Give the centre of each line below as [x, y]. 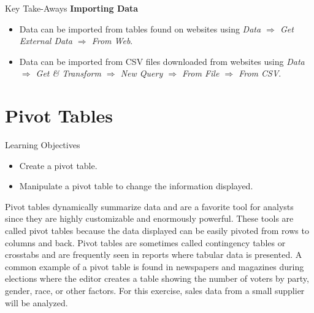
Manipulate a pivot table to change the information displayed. [136, 186]
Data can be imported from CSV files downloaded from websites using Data [162, 61]
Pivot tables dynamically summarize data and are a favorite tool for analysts [149, 206]
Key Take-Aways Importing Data [72, 8]
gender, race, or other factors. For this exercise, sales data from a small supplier [155, 291]
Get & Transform [68, 73]
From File [201, 73]
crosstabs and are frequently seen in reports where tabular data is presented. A [154, 255]
